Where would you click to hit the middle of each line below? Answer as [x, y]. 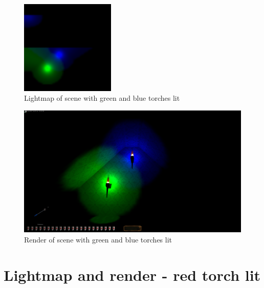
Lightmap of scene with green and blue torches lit [102, 98]
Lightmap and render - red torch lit [132, 274]
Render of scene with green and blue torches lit [98, 239]
